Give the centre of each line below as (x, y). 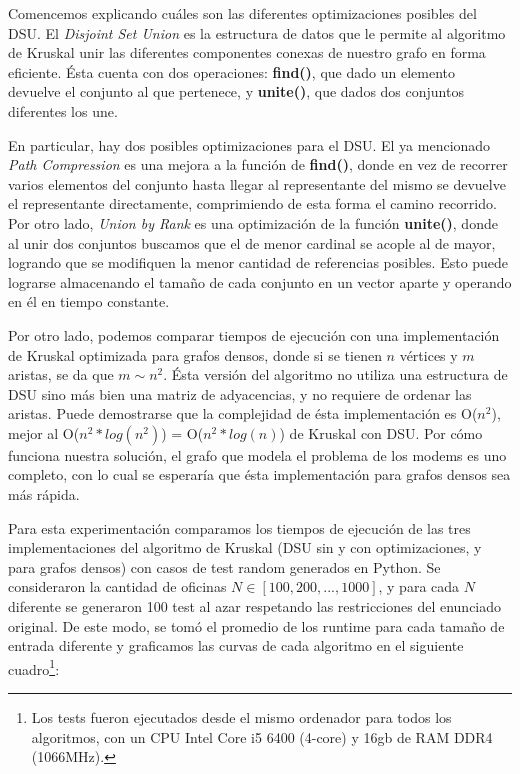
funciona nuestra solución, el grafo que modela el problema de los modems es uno (257, 454)
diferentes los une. (63, 110)
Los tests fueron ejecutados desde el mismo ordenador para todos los (241, 717)
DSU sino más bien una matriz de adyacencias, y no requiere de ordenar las (240, 393)
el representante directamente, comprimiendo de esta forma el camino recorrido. (252, 203)
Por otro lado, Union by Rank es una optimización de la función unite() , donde (253, 222)
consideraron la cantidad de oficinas (117, 586)
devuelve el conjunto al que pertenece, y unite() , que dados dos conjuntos (236, 91)
